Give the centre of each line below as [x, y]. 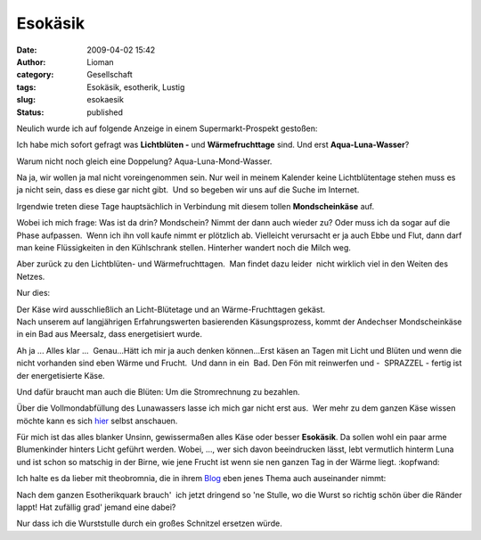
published [105, 112]
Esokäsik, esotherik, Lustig [136, 87]
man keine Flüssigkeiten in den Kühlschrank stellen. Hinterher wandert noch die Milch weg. [184, 248]
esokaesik [106, 100]
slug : [26, 100]
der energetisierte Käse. [61, 375]
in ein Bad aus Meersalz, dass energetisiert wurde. [109, 334]
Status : [30, 112]
